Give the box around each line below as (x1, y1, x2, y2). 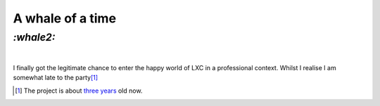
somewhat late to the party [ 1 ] (13, 74, 99, 82)
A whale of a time (13, 11, 116, 26)
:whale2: (13, 31, 56, 44)
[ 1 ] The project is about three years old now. (15, 86, 143, 95)
